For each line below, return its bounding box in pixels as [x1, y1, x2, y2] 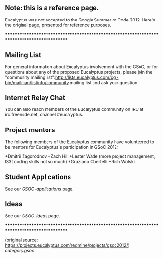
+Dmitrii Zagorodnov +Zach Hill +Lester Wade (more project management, [5, 153, 155, 159]
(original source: [5, 237, 38, 243]
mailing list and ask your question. [70, 79, 139, 85]
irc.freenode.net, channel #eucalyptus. [5, 112, 84, 118]
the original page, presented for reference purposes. [5, 22, 111, 28]
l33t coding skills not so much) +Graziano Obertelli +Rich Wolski [5, 159, 135, 165]
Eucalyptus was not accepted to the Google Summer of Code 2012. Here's [5, 17, 156, 22]
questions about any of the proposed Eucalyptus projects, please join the [5, 69, 153, 75]
